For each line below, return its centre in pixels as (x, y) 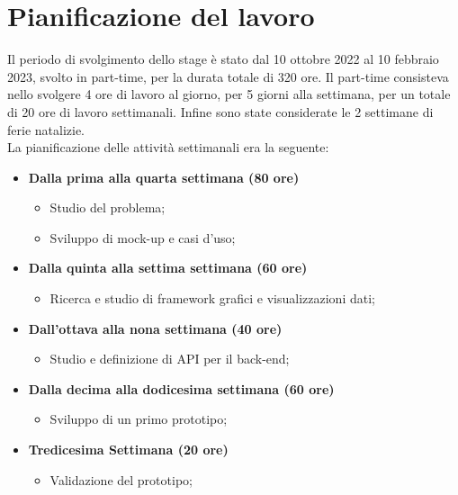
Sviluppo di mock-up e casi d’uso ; (143, 237)
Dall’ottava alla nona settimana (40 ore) (155, 328)
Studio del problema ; (108, 207)
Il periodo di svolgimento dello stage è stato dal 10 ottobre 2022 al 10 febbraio (223, 59)
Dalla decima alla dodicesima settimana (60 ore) (181, 388)
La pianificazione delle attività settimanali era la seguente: (168, 147)
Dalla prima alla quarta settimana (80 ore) (164, 177)
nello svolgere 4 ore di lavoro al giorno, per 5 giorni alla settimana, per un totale (229, 94)
